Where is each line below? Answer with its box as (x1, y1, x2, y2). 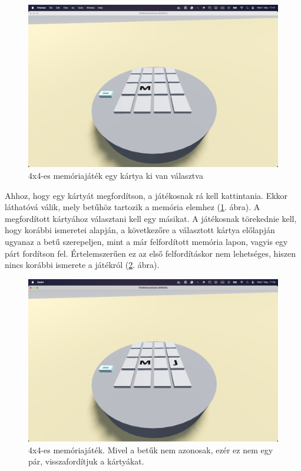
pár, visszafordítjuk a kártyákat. (28, 455, 144, 467)
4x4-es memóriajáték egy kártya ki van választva (28, 169, 203, 181)
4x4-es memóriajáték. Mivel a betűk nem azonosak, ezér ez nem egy (28, 443, 273, 456)
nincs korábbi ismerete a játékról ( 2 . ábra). (5, 259, 160, 271)
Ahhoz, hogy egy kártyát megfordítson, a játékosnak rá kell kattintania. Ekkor (5, 189, 288, 201)
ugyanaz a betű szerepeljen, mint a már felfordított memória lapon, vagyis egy (5, 235, 288, 247)
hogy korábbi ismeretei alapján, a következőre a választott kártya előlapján (5, 224, 275, 236)
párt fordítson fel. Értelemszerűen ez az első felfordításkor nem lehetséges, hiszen (5, 247, 296, 259)
